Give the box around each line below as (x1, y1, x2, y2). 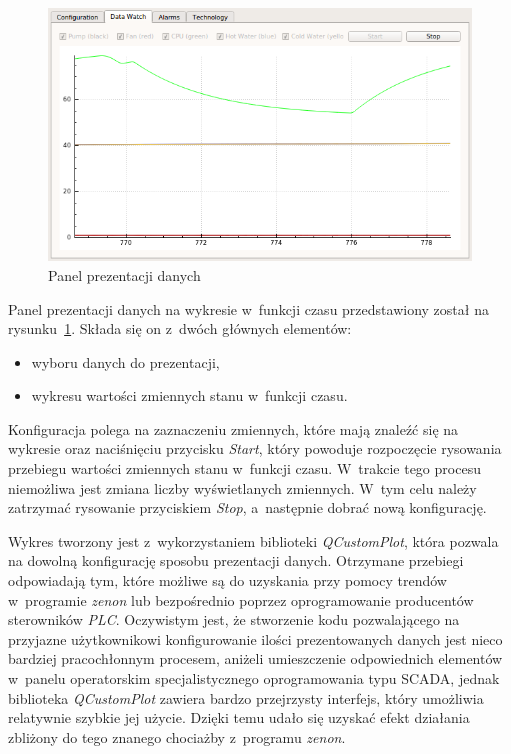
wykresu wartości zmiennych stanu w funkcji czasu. (31, 385, 348, 406)
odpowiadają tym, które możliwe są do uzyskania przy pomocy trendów (8, 570, 447, 591)
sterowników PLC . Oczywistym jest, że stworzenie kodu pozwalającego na (8, 609, 460, 630)
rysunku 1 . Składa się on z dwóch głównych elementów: (8, 318, 352, 339)
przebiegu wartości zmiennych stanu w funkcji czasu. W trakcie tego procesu (8, 458, 481, 479)
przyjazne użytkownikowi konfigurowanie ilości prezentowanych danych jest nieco (8, 628, 503, 649)
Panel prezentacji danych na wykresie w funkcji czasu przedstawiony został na (8, 298, 489, 319)
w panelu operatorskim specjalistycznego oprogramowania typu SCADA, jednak (8, 668, 500, 688)
